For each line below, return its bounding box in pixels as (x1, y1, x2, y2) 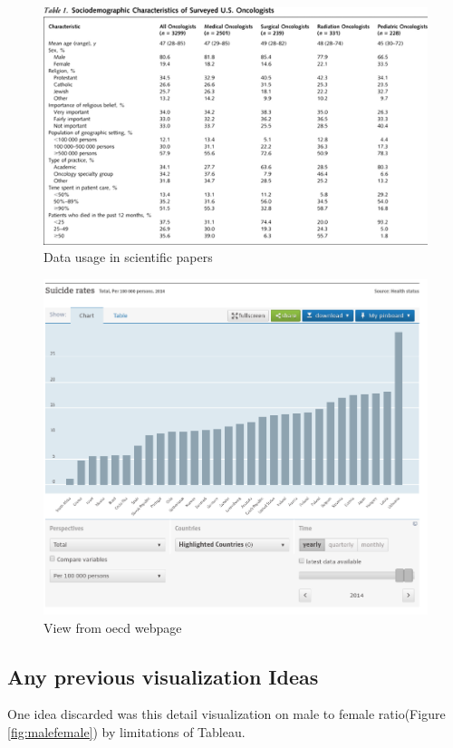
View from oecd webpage (43, 617, 182, 636)
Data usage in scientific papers (43, 248, 213, 267)
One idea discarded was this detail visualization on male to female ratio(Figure (7, 704, 446, 724)
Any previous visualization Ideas (7, 662, 319, 690)
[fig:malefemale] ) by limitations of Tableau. (7, 722, 246, 741)
